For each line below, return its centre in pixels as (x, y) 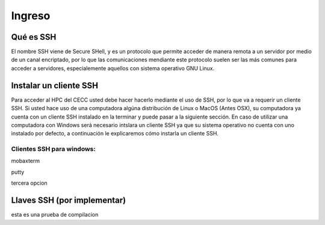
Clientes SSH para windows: (53, 149)
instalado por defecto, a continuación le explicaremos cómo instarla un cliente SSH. (115, 134)
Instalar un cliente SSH (55, 85)
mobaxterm (26, 161)
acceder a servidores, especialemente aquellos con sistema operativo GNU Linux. (113, 68)
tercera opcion (29, 183)
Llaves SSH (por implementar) (69, 201)
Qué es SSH (34, 37)
